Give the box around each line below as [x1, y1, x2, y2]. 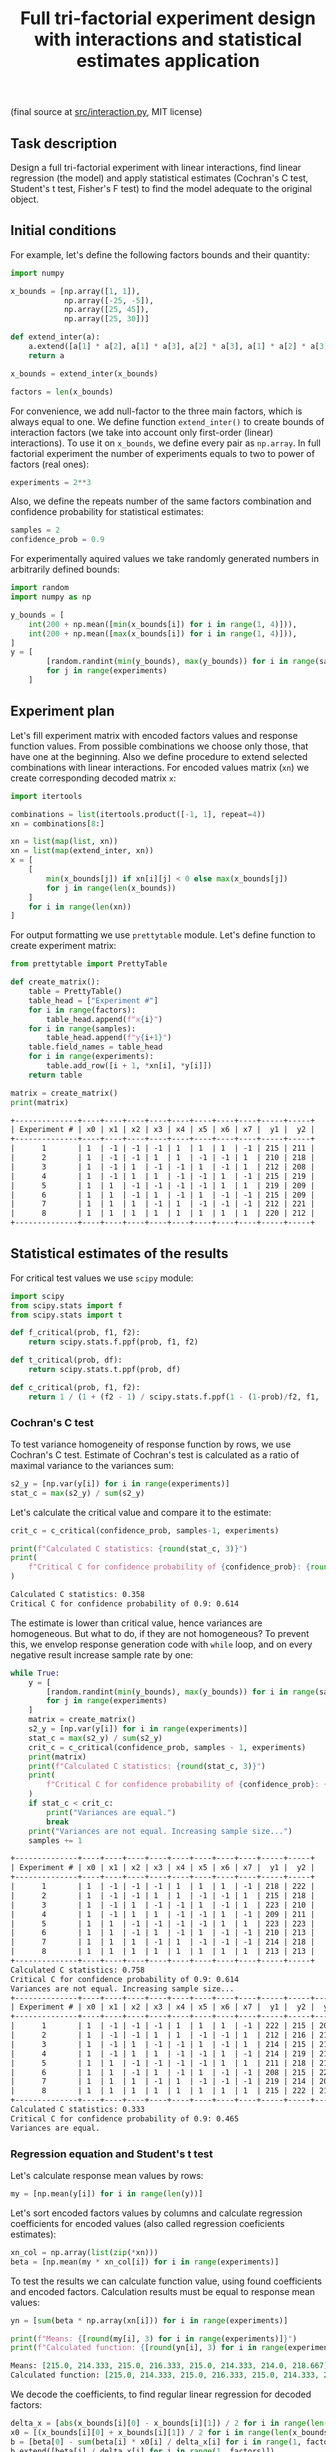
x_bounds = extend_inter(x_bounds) [10, 368, 159, 379]
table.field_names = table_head [28, 1042, 163, 1052]
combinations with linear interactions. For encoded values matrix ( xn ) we [10, 761, 310, 773]
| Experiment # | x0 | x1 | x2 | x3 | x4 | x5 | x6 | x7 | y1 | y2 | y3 [10, 2002, 333, 2012]
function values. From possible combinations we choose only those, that [10, 740, 309, 752]
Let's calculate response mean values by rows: [10, 2170, 204, 2182]
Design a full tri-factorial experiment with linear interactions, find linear [10, 162, 302, 173]
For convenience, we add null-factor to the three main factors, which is [10, 405, 303, 417]
